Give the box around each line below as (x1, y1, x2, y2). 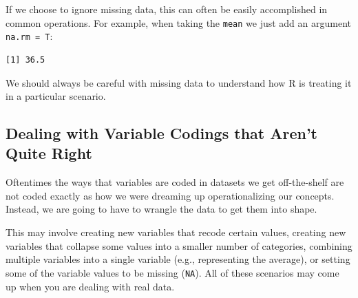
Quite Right (6, 142, 92, 164)
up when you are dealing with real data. (6, 279, 175, 293)
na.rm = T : (6, 29, 53, 43)
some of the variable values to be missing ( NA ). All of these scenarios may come (6, 265, 339, 279)
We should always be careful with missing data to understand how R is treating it (6, 75, 352, 89)
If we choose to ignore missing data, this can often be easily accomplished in (6, 2, 328, 16)
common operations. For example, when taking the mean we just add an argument (6, 15, 352, 30)
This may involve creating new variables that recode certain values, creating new (6, 225, 346, 240)
